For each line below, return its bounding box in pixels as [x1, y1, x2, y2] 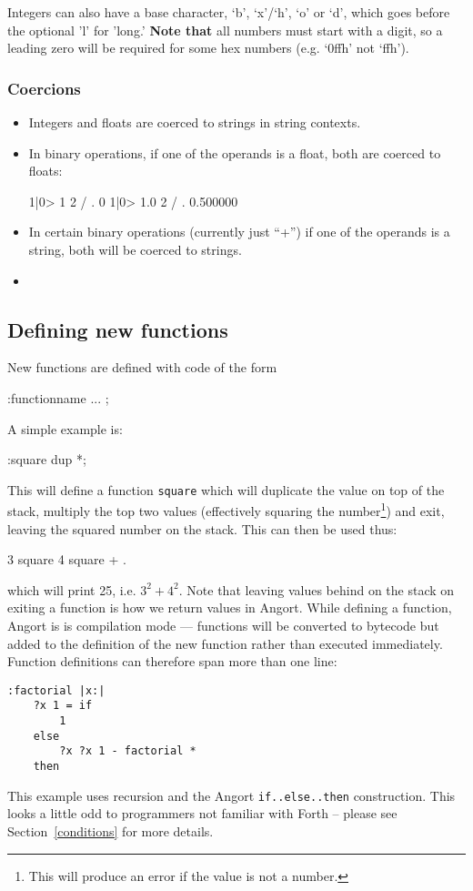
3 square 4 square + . [7, 550, 126, 569]
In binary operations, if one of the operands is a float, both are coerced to [28, 143, 441, 162]
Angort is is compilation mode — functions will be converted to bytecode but [7, 616, 439, 635]
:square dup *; [7, 450, 86, 469]
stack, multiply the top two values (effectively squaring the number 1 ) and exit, [7, 499, 445, 521]
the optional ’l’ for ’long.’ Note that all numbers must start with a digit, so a [7, 20, 443, 39]
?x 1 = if [33, 699, 93, 713]
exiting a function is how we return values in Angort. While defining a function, [7, 598, 452, 617]
